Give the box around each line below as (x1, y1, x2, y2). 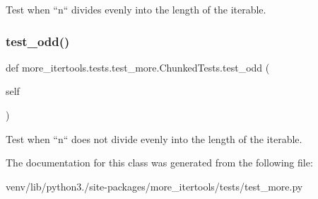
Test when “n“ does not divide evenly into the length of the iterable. (6, 131, 302, 146)
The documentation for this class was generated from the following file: (6, 155, 313, 170)
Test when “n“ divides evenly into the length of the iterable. (6, 2, 266, 16)
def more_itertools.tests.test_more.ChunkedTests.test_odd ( (6, 59, 270, 74)
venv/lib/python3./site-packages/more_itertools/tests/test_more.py (6, 178, 303, 193)
